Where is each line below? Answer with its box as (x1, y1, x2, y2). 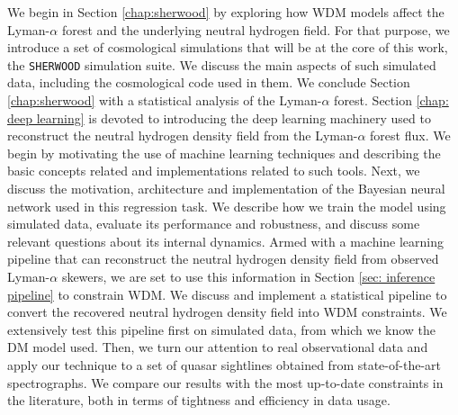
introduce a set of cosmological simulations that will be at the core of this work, (7, 38, 448, 57)
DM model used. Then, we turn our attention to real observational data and (7, 338, 428, 356)
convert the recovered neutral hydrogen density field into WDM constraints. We (7, 302, 447, 321)
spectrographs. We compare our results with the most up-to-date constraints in (7, 373, 444, 392)
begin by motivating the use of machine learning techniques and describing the (7, 143, 441, 162)
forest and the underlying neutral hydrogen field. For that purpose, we (61, 20, 450, 39)
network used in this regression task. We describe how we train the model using (7, 196, 446, 215)
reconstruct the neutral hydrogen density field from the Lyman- (7, 126, 358, 145)
